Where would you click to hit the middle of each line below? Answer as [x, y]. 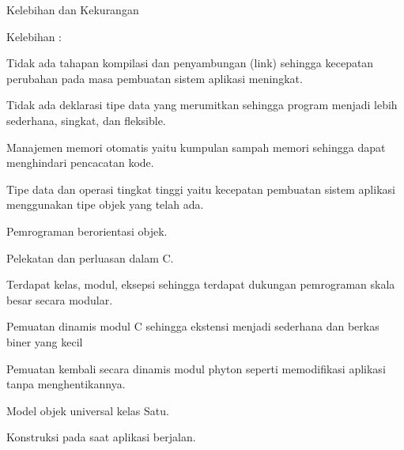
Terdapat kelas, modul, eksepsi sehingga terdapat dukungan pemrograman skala [201, 284]
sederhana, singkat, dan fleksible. [86, 120]
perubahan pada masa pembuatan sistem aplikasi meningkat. [155, 78]
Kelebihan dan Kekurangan [73, 9]
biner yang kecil [45, 341]
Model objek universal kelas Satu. [88, 410]
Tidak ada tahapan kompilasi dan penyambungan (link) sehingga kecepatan [190, 63]
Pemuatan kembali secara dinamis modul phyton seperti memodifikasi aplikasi [196, 368]
